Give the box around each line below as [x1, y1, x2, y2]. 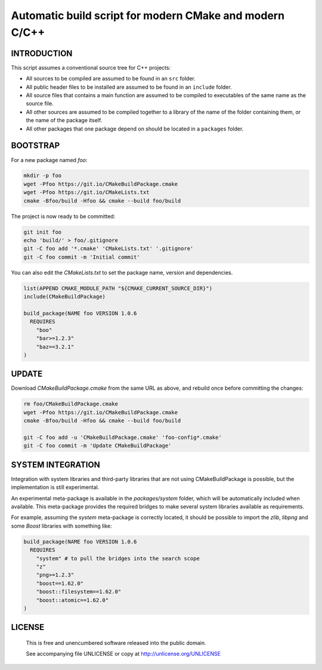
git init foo [23, 228, 62, 235]
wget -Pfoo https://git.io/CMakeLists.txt [23, 189, 150, 196]
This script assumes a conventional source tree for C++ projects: [11, 64, 171, 71]
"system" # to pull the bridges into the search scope [36, 555, 200, 562]
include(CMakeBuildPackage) [23, 293, 106, 300]
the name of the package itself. [26, 117, 103, 124]
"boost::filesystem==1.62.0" [36, 588, 122, 595]
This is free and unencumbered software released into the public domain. [26, 639, 206, 646]
